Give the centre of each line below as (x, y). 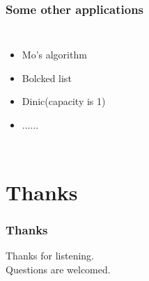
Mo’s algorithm (54, 55)
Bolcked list (47, 78)
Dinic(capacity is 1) (64, 101)
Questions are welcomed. (58, 269)
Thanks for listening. (50, 256)
